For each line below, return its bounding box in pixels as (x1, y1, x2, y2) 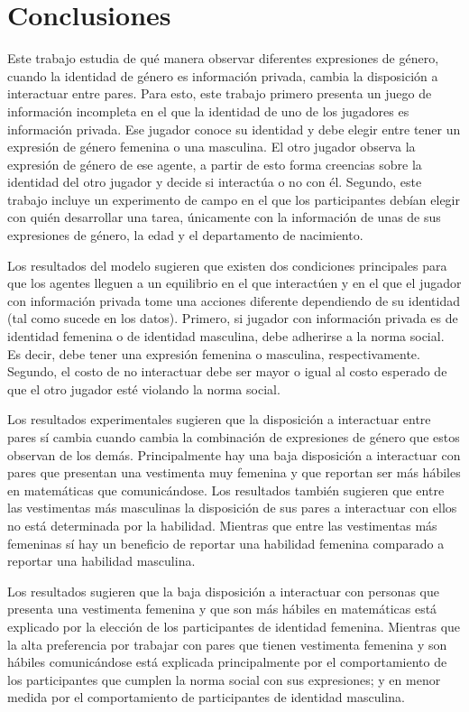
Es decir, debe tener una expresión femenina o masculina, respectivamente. (7, 344, 420, 363)
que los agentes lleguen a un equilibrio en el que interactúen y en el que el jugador (7, 273, 462, 292)
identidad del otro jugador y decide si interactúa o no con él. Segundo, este (7, 172, 422, 191)
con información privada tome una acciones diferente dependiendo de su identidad (7, 291, 460, 310)
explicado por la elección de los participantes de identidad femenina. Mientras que (7, 616, 461, 635)
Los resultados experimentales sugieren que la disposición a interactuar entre (7, 410, 431, 429)
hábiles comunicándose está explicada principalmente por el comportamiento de (7, 652, 447, 671)
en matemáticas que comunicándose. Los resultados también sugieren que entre (7, 480, 445, 499)
